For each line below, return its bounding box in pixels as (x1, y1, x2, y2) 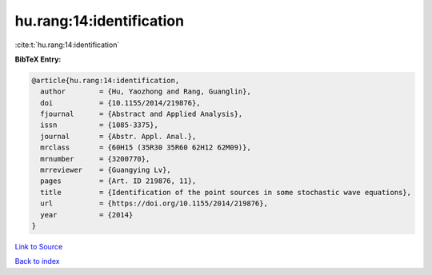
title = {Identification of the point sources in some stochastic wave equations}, (40, 188, 412, 197)
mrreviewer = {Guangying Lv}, (40, 165, 171, 175)
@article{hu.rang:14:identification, (31, 76, 180, 85)
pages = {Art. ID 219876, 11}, (40, 177, 197, 185)
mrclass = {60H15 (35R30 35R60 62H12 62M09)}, (40, 143, 251, 152)
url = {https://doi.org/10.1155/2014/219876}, (40, 199, 268, 208)
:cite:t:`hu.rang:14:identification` (14, 40, 120, 50)
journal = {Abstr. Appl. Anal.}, (40, 132, 197, 141)
